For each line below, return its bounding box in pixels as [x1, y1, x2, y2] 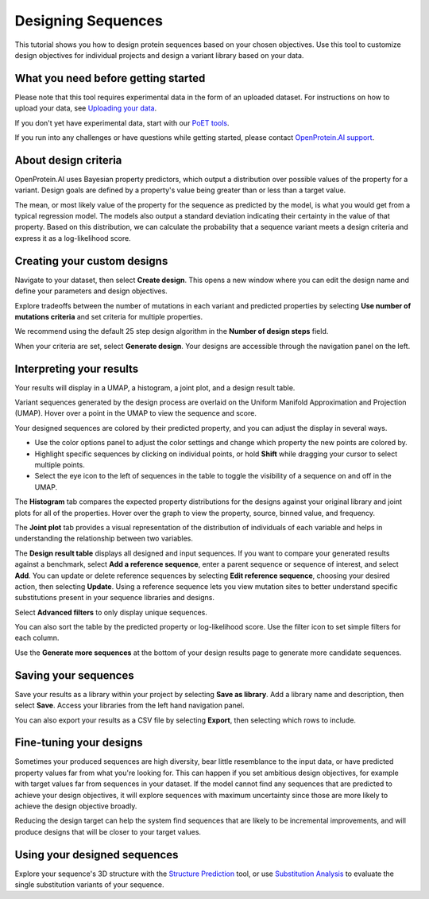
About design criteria [14, 153, 122, 167]
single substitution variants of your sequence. [14, 880, 164, 889]
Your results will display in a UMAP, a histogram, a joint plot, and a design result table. [14, 382, 296, 393]
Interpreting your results [14, 362, 139, 375]
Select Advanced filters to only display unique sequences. [14, 607, 208, 617]
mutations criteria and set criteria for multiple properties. [14, 312, 203, 321]
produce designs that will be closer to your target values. [14, 827, 202, 836]
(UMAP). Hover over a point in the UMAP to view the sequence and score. [14, 409, 257, 418]
